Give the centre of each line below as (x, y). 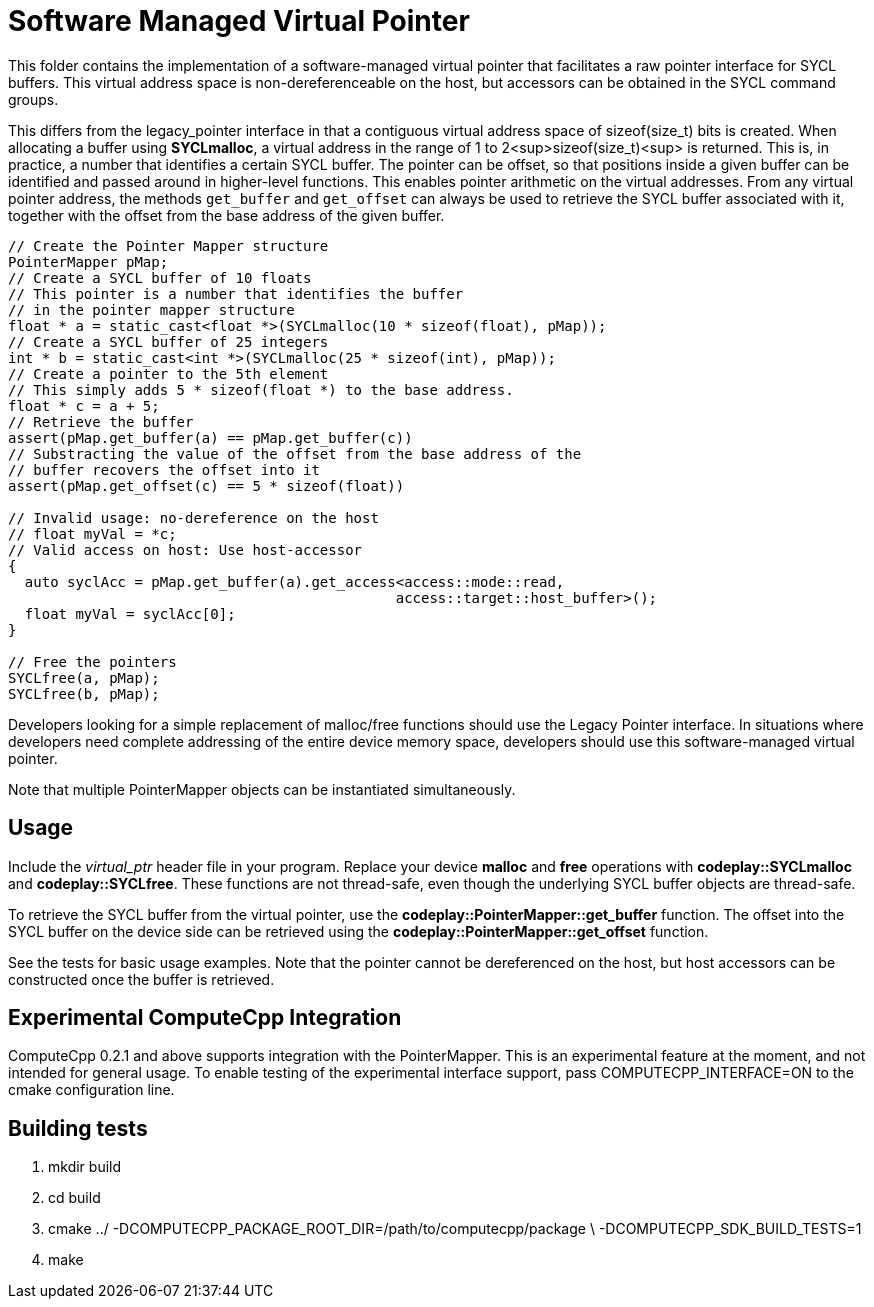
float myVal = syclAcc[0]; (130, 613)
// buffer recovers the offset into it (164, 469)
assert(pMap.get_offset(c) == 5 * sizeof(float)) (206, 485)
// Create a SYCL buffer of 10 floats (160, 277)
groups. (33, 99)
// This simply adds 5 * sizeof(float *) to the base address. (261, 389)
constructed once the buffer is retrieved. (141, 979)
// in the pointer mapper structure (151, 309)
